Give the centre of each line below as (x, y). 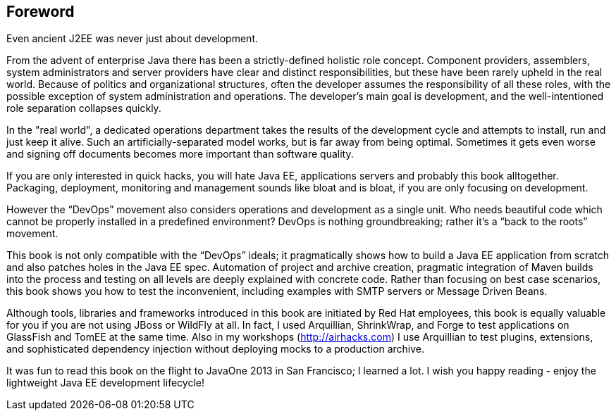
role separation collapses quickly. (84, 108)
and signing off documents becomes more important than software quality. (180, 154)
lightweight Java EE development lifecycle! (105, 383)
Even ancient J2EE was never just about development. (133, 39)
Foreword (41, 12)
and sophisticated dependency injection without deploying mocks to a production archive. (215, 349)
